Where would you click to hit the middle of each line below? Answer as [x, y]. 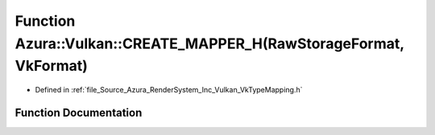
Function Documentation [79, 112]
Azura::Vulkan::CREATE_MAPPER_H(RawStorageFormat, [209, 43]
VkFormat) [52, 66]
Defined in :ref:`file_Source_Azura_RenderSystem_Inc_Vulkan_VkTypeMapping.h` [169, 90]
